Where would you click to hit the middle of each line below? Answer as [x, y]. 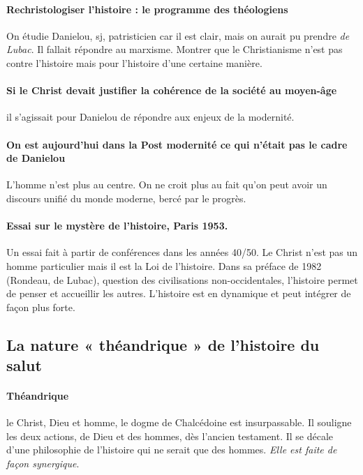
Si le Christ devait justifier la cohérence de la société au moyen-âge [172, 90]
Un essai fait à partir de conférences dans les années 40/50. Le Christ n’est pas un [182, 252]
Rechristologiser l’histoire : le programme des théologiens [147, 9]
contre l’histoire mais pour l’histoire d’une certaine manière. [134, 62]
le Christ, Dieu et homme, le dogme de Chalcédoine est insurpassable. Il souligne [179, 422]
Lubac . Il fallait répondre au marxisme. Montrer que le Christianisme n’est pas [175, 49]
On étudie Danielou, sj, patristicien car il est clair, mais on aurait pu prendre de [178, 35]
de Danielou [36, 158]
